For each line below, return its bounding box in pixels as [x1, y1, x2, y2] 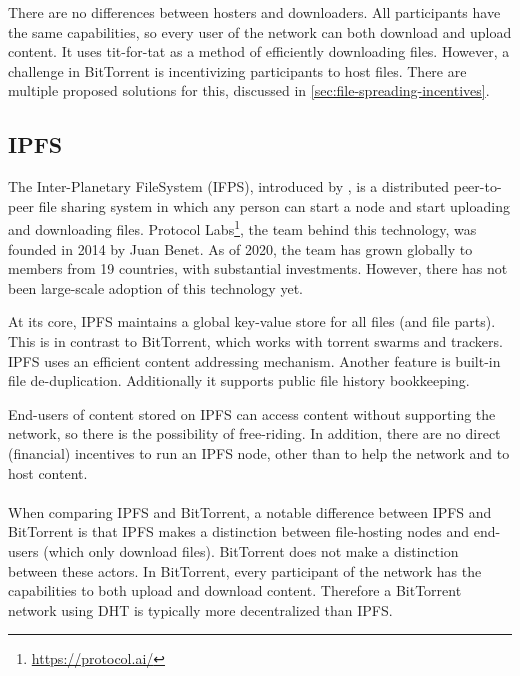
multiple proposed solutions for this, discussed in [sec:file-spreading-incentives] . [8, 80, 490, 101]
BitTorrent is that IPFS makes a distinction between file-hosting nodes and [8, 521, 470, 542]
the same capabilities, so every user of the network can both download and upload [8, 21, 512, 42]
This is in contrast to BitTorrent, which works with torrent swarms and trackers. [8, 330, 503, 351]
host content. [8, 462, 88, 483]
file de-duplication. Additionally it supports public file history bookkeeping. [8, 370, 470, 391]
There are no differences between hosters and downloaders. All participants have [8, 2, 501, 22]
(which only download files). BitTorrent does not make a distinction [43, 540, 459, 561]
